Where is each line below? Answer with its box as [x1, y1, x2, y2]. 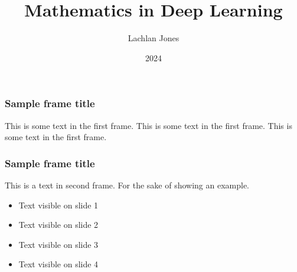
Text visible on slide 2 [18, 218, 99, 231]
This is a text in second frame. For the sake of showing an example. [5, 179, 250, 191]
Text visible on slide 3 [18, 238, 99, 250]
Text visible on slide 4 [18, 258, 99, 270]
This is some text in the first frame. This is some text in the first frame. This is [5, 119, 292, 131]
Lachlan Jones [128, 32, 179, 44]
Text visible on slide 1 [18, 198, 99, 211]
